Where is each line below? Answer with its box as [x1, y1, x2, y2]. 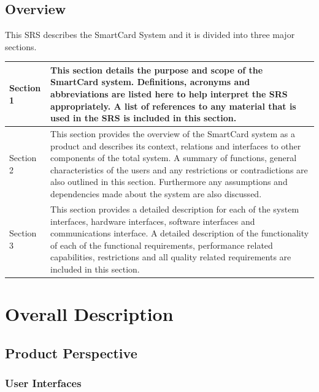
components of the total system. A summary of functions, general [50, 151, 297, 164]
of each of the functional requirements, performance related [50, 238, 273, 251]
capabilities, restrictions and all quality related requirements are [50, 251, 291, 263]
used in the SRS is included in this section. [50, 111, 237, 124]
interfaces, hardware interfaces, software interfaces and [50, 214, 255, 227]
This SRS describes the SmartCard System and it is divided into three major [5, 28, 295, 41]
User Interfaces [5, 375, 82, 391]
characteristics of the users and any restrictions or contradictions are [50, 163, 308, 176]
